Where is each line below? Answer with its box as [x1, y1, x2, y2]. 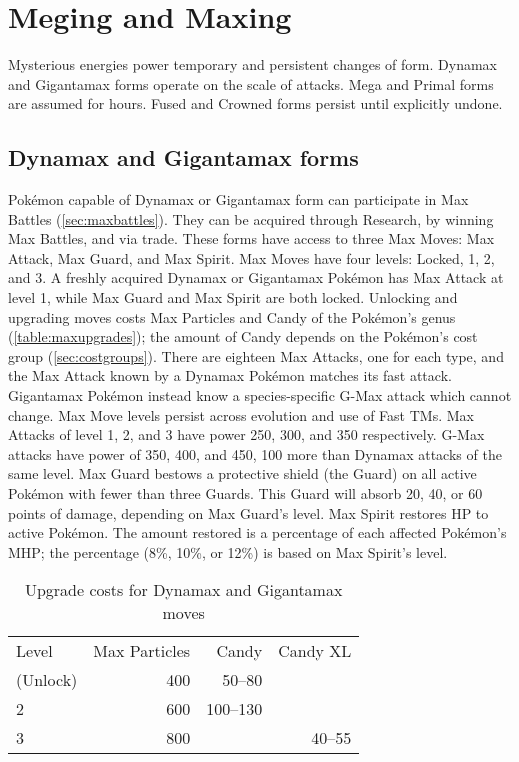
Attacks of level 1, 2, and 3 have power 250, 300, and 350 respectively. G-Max [8, 424, 485, 445]
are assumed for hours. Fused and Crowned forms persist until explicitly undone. [8, 93, 503, 114]
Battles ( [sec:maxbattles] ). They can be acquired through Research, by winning [8, 208, 494, 229]
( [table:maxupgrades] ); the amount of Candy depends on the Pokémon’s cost [8, 326, 478, 347]
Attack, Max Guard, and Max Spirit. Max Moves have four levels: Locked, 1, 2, [8, 247, 495, 268]
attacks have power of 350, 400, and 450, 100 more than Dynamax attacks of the [8, 443, 502, 464]
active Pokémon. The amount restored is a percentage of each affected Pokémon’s [8, 522, 507, 543]
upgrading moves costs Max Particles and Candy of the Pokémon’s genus [8, 306, 456, 327]
